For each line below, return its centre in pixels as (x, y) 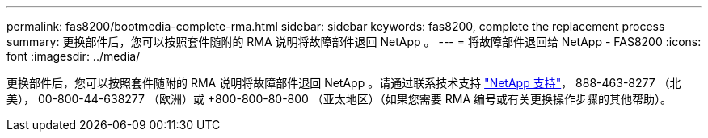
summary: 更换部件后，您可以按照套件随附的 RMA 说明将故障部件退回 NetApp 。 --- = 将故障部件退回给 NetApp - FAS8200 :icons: (354, 42)
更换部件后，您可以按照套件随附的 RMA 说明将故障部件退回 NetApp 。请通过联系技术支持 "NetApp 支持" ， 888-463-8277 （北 (344, 83)
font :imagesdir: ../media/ (74, 56)
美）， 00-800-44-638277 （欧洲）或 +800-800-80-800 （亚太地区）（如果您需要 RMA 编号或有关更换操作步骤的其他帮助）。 (339, 99)
